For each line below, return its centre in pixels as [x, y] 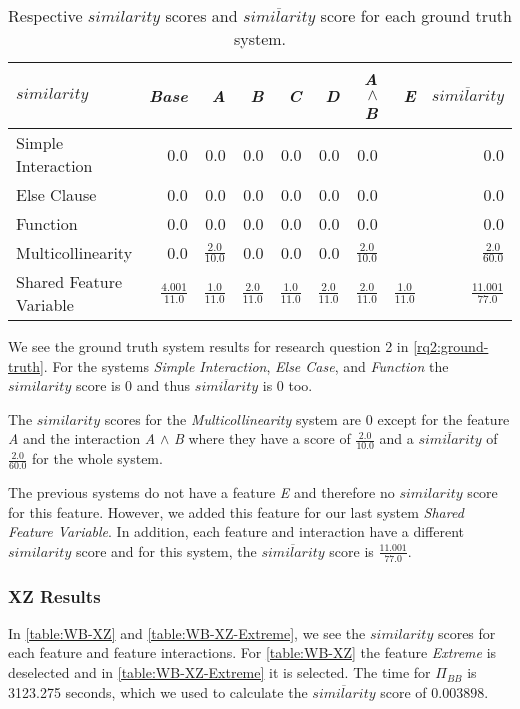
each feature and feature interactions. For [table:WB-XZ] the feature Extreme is [252, 652]
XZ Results [54, 595]
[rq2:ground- [451, 346]
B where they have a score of [262, 438]
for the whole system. [97, 458]
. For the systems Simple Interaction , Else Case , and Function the [246, 365]
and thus [163, 385]
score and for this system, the [166, 550]
